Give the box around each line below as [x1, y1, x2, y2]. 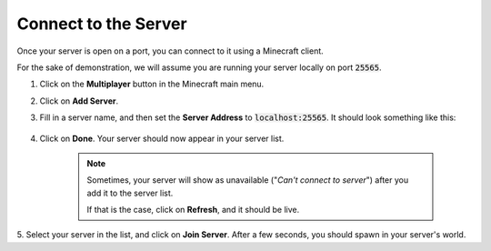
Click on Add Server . [39, 95, 118, 106]
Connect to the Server [16, 14, 187, 34]
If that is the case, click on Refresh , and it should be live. [86, 205, 300, 216]
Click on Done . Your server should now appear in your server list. [39, 133, 285, 144]
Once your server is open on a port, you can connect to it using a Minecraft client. [16, 45, 325, 56]
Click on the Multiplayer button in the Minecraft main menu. [39, 78, 265, 90]
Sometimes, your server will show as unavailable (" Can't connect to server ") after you [86, 175, 409, 186]
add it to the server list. [86, 187, 174, 198]
